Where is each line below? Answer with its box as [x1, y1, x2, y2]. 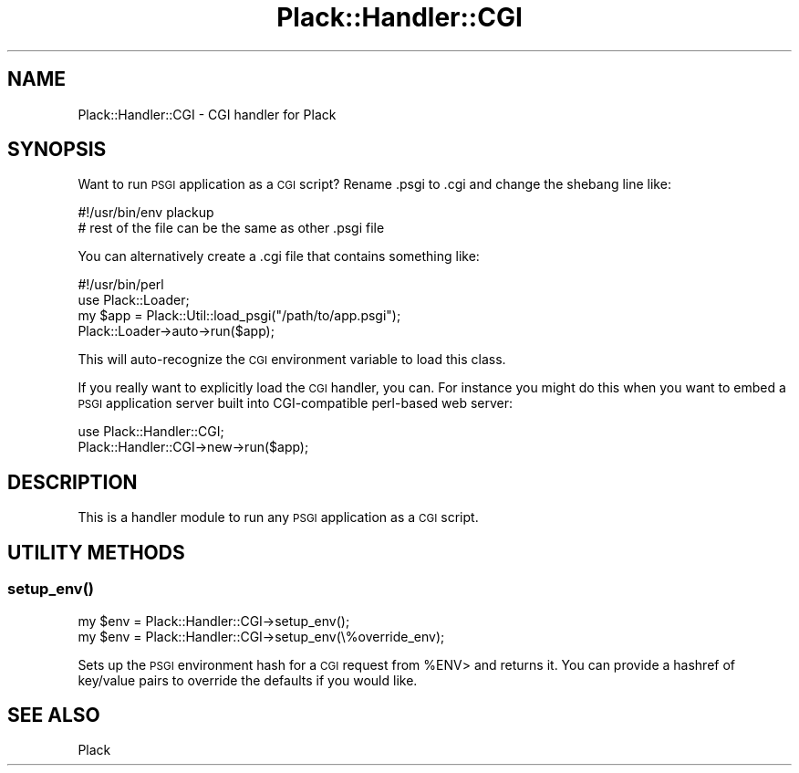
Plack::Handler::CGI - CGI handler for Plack [78, 106, 337, 122]
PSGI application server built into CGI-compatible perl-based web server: [78, 395, 514, 412]
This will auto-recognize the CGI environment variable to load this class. [78, 351, 506, 368]
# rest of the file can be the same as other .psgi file [78, 220, 385, 236]
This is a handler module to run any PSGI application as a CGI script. [78, 509, 479, 526]
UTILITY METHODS [7, 540, 185, 564]
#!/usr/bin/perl [78, 277, 164, 293]
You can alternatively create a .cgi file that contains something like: [78, 248, 480, 265]
